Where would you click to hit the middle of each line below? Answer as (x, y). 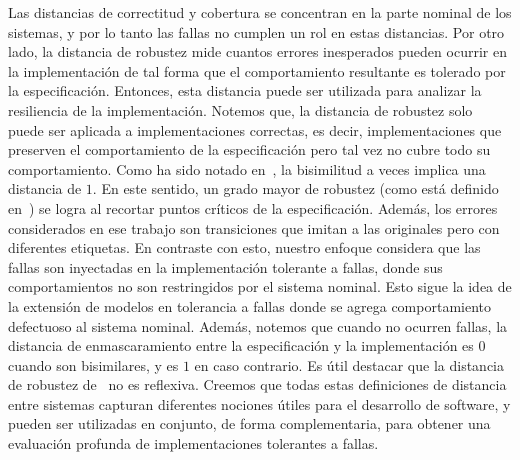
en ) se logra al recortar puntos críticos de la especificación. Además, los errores (253, 207)
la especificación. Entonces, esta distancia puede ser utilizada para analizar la (245, 90)
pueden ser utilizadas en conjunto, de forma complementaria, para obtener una (249, 423)
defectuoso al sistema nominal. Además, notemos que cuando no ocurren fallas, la (258, 325)
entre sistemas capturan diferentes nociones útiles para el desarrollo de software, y (259, 403)
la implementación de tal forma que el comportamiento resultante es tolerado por (257, 70)
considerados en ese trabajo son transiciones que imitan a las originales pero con (254, 227)
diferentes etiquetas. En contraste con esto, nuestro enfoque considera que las (244, 247)
